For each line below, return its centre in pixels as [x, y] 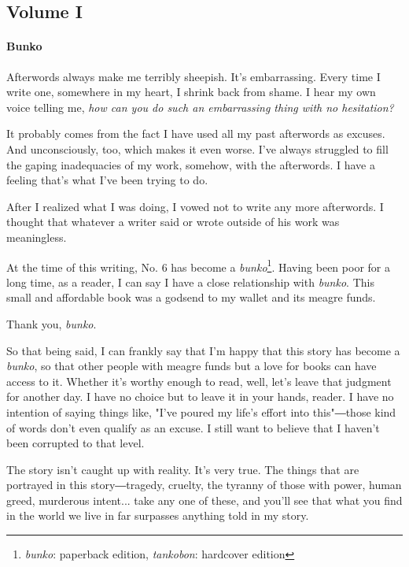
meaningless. [37, 237]
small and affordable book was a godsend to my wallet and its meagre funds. [191, 297]
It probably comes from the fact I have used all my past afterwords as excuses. [196, 133]
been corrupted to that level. [76, 443]
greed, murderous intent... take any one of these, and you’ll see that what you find [204, 500]
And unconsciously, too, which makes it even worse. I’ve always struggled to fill [197, 148]
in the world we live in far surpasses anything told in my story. [158, 515]
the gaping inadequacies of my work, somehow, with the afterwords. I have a [191, 164]
